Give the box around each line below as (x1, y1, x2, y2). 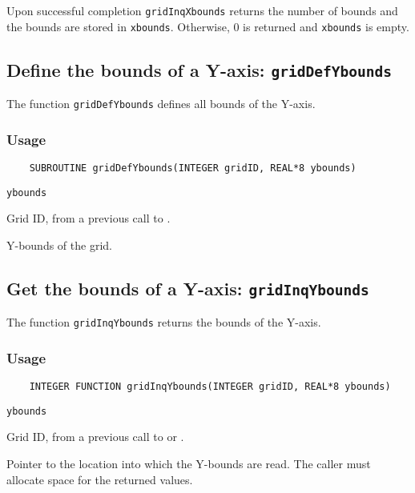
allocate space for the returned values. (6, 471, 193, 487)
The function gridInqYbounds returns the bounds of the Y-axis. (6, 314, 321, 331)
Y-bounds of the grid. (6, 236, 112, 253)
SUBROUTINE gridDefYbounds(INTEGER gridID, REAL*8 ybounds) (29, 162, 357, 174)
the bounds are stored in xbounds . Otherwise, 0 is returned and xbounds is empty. (6, 18, 409, 34)
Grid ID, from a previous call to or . (6, 428, 184, 445)
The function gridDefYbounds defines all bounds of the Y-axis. (6, 95, 316, 112)
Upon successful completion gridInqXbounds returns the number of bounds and (6, 2, 398, 18)
